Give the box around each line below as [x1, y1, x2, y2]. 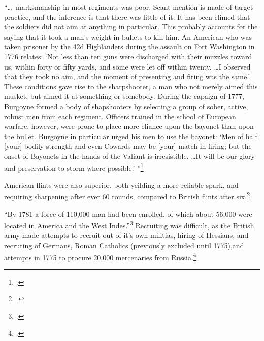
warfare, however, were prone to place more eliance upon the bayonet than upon [4, 121, 254, 131]
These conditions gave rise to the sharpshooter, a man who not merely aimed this [4, 81, 258, 91]
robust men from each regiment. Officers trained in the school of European [4, 111, 236, 121]
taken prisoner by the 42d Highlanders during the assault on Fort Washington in [4, 41, 255, 52]
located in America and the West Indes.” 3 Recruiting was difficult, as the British [4, 219, 254, 230]
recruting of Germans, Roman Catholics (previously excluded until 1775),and [4, 240, 244, 251]
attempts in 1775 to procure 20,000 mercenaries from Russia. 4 [4, 250, 196, 262]
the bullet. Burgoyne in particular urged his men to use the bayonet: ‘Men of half [4, 130, 257, 141]
